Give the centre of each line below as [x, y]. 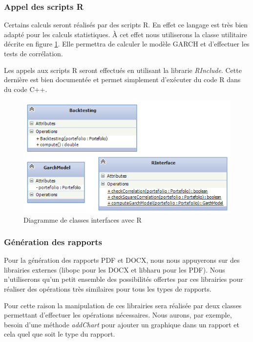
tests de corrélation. [33, 53]
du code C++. [26, 89]
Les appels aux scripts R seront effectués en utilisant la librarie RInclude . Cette [123, 70]
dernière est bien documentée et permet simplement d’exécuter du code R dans [122, 80]
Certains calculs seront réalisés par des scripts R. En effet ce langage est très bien [126, 25]
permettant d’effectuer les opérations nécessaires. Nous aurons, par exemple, [118, 315]
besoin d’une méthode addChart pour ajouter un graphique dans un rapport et [122, 324]
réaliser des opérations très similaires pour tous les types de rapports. [108, 288]
